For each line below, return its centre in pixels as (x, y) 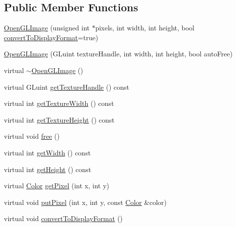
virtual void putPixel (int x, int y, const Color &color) (85, 202)
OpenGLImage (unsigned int (47, 28)
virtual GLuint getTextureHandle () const (67, 87)
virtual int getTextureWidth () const (59, 103)
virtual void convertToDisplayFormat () (63, 218)
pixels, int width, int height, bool (145, 28)
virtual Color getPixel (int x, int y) (57, 186)
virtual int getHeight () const (48, 169)
